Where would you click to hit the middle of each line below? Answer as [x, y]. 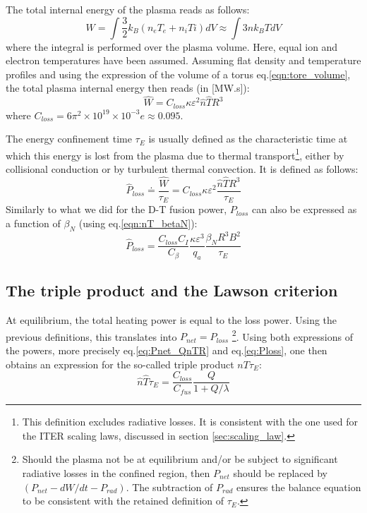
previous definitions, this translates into [91, 336]
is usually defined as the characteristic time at [248, 139]
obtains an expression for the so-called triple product [120, 364]
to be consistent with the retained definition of [123, 501]
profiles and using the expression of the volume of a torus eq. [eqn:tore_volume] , [178, 74]
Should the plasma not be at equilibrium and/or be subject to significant [180, 459]
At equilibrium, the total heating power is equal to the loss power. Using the [172, 320]
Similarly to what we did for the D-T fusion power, [116, 209]
